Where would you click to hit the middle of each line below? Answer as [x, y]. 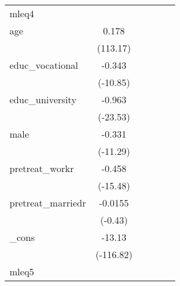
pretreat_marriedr [48, 203]
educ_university [43, 99]
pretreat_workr [42, 168]
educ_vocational [44, 65]
